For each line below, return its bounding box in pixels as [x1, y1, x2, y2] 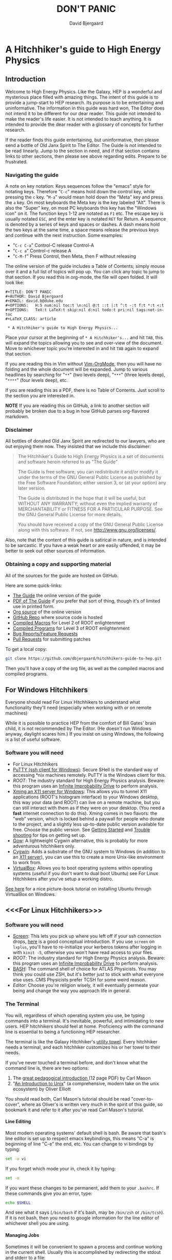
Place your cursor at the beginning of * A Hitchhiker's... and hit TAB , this [5, 335, 163, 341]
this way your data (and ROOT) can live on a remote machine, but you [12, 799, 160, 805]
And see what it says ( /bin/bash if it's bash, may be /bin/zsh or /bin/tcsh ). [5, 1209, 164, 1216]
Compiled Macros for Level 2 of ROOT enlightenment [12, 619, 125, 626]
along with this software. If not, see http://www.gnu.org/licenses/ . [17, 527, 157, 533]
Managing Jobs [5, 1232, 40, 1238]
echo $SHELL [5, 1200, 31, 1206]
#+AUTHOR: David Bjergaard [5, 294, 63, 299]
